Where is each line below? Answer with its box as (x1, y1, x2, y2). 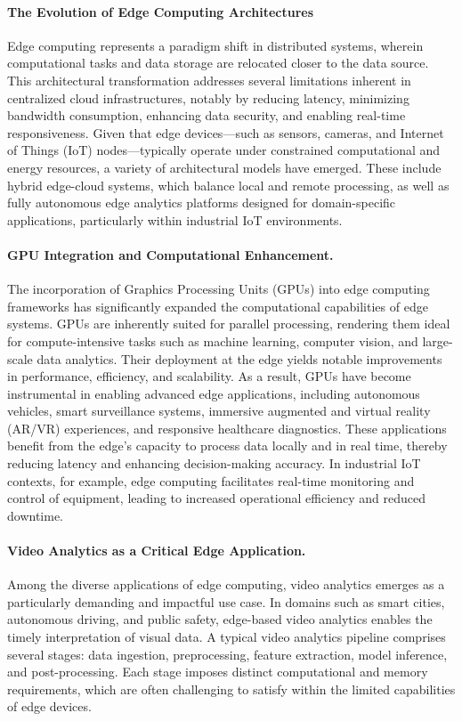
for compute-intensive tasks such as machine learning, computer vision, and (7, 331, 418, 350)
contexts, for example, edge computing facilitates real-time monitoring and (7, 471, 415, 490)
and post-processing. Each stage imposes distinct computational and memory (7, 662, 428, 681)
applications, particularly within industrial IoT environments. (7, 210, 343, 229)
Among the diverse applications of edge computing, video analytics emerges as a (7, 575, 445, 594)
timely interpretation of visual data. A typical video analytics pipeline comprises (7, 628, 446, 646)
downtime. (7, 506, 63, 524)
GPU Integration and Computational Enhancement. (7, 245, 334, 263)
